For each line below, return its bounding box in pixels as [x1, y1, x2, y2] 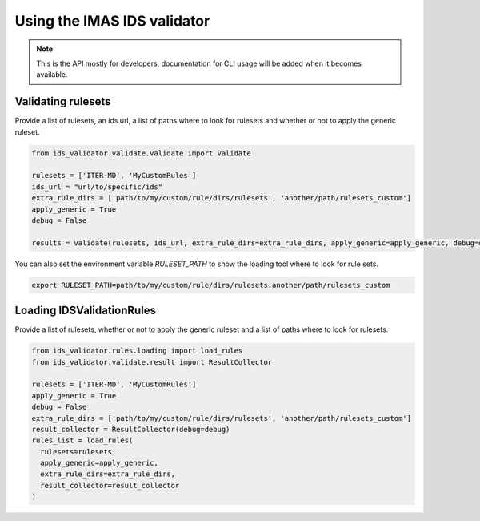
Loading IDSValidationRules [14, 304, 156, 317]
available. [36, 70, 68, 79]
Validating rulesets [14, 95, 111, 108]
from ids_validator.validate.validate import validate [31, 148, 251, 158]
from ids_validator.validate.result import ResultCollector [31, 357, 273, 366]
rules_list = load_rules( [31, 436, 134, 445]
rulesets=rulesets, [40, 447, 117, 456]
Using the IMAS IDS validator [14, 12, 210, 30]
